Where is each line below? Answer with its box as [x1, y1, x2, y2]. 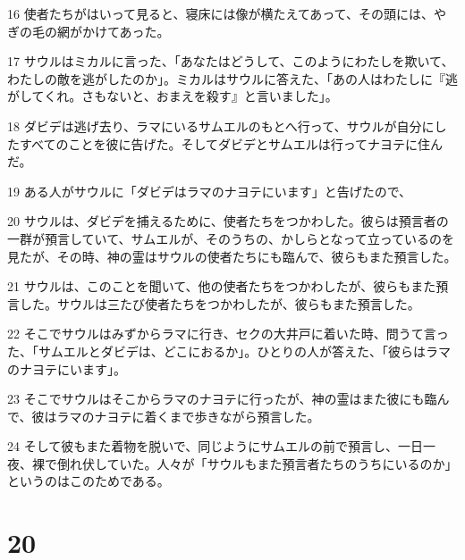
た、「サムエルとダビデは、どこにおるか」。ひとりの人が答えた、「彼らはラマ [7, 341, 451, 360]
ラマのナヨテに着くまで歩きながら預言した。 [56, 406, 320, 425]
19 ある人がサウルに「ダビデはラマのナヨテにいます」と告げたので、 [7, 181, 412, 200]
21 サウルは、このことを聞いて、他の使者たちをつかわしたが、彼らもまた [7, 277, 436, 296]
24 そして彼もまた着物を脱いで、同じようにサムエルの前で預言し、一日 [7, 437, 423, 456]
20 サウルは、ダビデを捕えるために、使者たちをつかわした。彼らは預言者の [7, 212, 449, 230]
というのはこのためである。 [7, 472, 170, 490]
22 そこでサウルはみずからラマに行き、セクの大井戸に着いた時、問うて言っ [7, 324, 449, 343]
